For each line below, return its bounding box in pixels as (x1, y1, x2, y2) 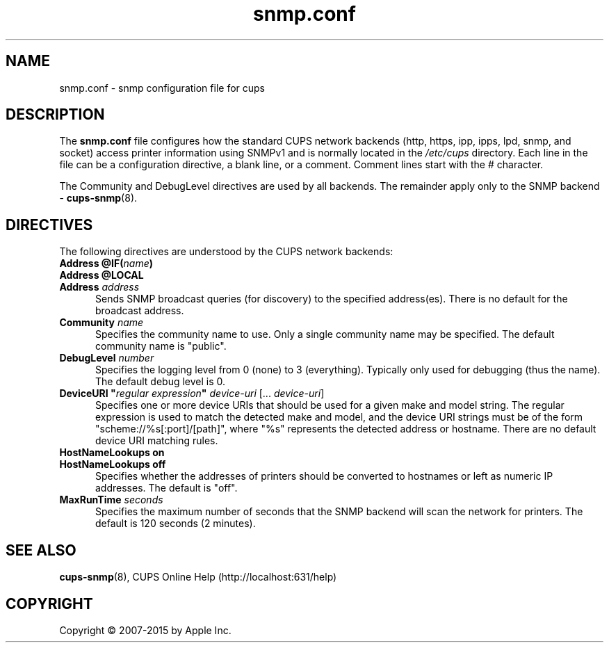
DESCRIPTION (6, 106, 105, 124)
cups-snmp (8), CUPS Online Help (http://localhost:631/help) (59, 571, 337, 583)
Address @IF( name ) (59, 257, 154, 270)
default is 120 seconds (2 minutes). (95, 517, 256, 530)
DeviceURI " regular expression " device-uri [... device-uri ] (59, 387, 325, 400)
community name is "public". (95, 340, 227, 353)
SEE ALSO (6, 541, 76, 559)
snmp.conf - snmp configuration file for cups (59, 81, 265, 94)
